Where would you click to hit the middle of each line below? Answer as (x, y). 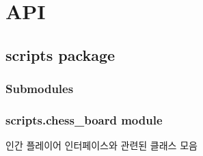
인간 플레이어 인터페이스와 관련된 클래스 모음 (101, 145)
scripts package (60, 54)
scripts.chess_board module (84, 119)
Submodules (40, 89)
